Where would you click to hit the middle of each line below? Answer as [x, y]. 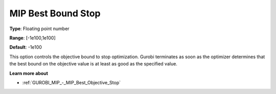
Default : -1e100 [26, 47]
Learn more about [29, 73]
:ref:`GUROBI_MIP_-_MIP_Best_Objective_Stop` [72, 82]
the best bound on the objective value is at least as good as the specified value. [93, 64]
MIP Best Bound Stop [55, 13]
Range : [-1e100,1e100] [32, 38]
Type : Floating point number [39, 29]
